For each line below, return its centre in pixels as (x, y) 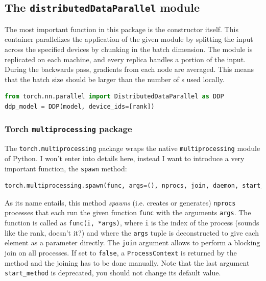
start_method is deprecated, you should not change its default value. (113, 273)
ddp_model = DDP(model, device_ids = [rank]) (80, 106)
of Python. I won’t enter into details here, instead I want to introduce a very (125, 158)
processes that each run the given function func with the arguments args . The (128, 212)
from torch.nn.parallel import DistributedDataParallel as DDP (114, 97)
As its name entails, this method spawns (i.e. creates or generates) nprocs (120, 202)
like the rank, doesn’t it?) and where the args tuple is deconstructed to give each (132, 232)
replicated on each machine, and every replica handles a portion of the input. (125, 59)
